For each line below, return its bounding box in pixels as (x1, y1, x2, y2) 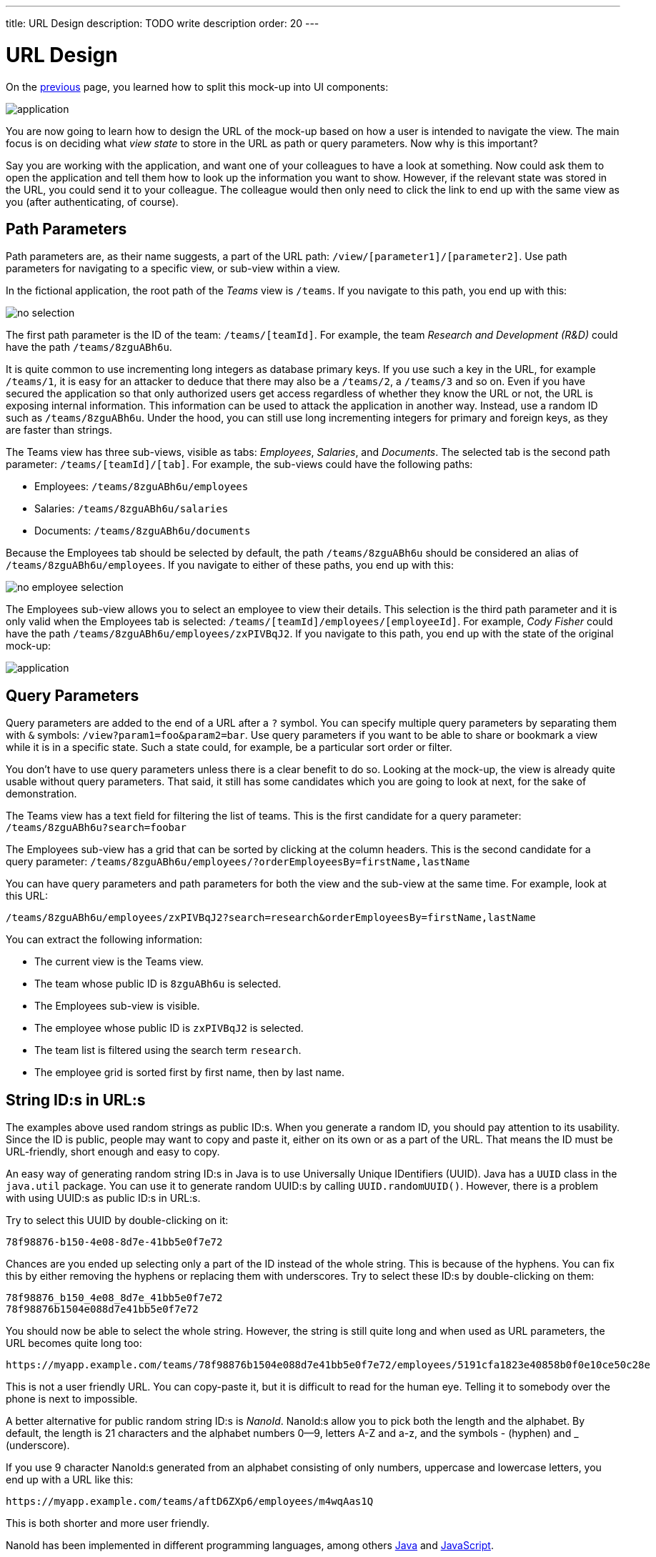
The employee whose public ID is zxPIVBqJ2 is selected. (34, 1022, 304, 1035)
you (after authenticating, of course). (6, 195, 179, 208)
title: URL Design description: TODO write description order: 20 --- (6, 17, 319, 29)
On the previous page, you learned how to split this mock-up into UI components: (6, 80, 389, 93)
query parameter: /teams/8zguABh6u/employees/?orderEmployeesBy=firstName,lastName (6, 855, 470, 868)
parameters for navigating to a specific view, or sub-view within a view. (6, 262, 340, 275)
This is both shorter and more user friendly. (6, 1517, 210, 1530)
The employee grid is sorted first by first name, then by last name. (34, 1066, 344, 1079)
